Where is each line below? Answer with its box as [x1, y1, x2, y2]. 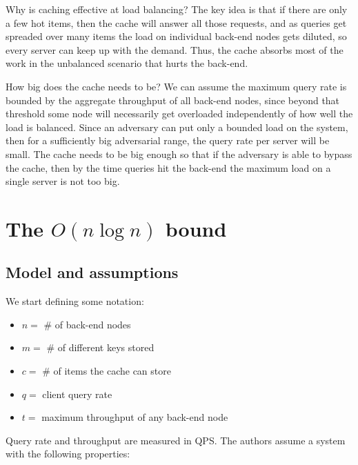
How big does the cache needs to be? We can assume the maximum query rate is [6, 79, 347, 93]
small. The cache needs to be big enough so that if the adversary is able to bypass [6, 146, 352, 161]
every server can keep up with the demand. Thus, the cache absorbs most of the [6, 42, 344, 57]
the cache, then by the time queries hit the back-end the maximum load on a [6, 160, 331, 175]
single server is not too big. [6, 174, 120, 188]
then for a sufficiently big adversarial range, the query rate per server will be [6, 133, 330, 148]
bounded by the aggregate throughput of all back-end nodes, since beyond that [6, 92, 340, 107]
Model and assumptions [6, 261, 179, 283]
